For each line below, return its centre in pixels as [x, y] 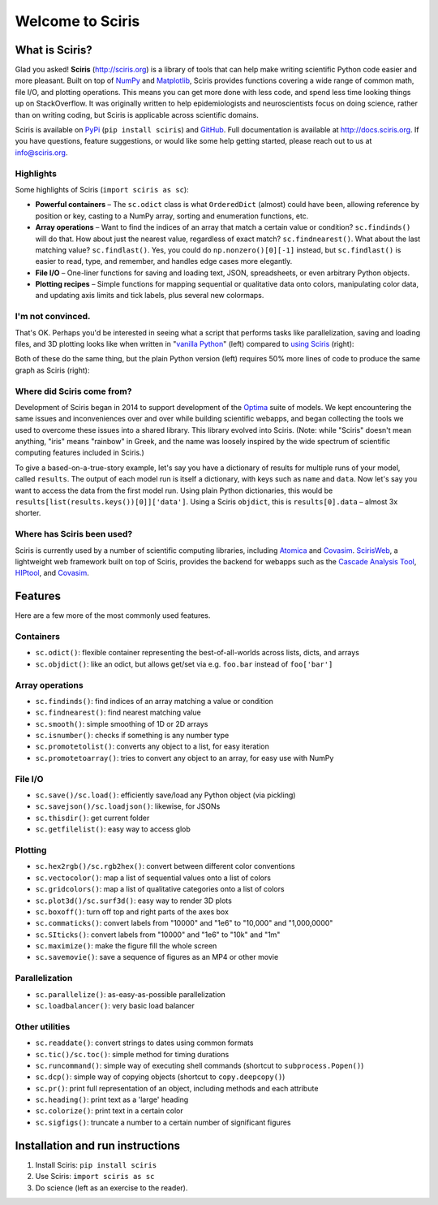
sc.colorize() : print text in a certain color [109, 1111]
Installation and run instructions [98, 1145]
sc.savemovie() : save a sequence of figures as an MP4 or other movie [157, 957]
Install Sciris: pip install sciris [96, 1164]
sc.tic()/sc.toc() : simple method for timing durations [132, 1054]
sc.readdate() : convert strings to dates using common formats [144, 1043]
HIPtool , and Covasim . [52, 573]
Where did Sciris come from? [73, 391]
